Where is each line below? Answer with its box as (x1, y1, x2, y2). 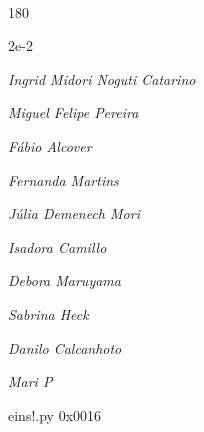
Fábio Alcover (8, 135, 92, 156)
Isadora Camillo (8, 236, 107, 257)
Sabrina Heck (8, 303, 89, 324)
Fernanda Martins (8, 169, 119, 190)
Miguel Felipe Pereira (8, 102, 139, 123)
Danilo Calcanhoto (8, 337, 122, 358)
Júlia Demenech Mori (8, 203, 140, 224)
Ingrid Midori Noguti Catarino (8, 68, 196, 89)
